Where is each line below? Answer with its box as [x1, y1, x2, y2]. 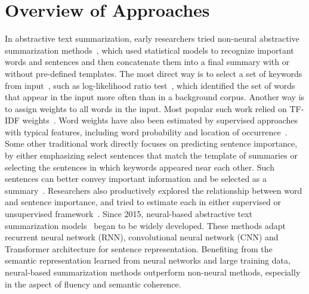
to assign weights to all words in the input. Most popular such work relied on [5, 102, 287, 114]
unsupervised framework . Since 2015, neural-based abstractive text [5, 208, 253, 220]
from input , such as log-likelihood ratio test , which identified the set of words [5, 79, 295, 91]
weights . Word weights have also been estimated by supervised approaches [22, 114, 298, 126]
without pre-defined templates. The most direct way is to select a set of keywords [5, 67, 302, 79]
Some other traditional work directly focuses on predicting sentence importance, [5, 137, 298, 150]
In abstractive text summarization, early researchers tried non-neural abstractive [5, 32, 299, 45]
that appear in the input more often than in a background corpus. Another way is [5, 91, 305, 103]
